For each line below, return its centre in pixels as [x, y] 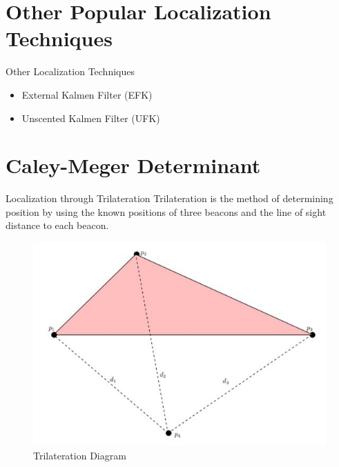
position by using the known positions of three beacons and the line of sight [166, 211]
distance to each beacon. [57, 225]
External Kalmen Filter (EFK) [87, 94]
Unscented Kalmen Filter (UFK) [91, 118]
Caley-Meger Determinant [133, 165]
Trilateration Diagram [80, 455]
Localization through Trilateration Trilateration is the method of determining [169, 198]
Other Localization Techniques [70, 71]
